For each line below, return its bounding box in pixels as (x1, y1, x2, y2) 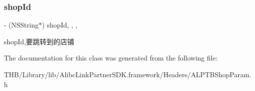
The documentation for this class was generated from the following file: (4, 53, 218, 63)
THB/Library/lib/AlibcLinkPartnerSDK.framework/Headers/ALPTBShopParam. (4, 69, 252, 79)
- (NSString (4, 20, 39, 30)
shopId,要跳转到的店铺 (4, 36, 74, 46)
